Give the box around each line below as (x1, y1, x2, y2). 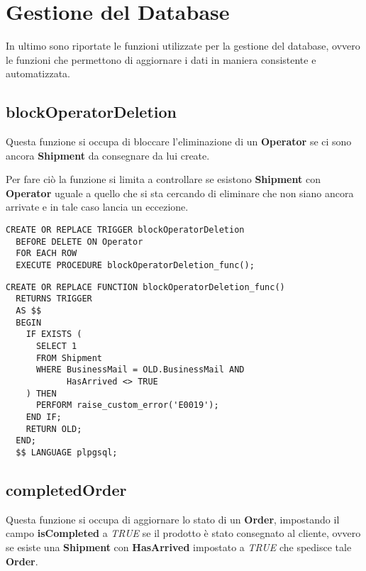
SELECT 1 (35, 340, 77, 351)
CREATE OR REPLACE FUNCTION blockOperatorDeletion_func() (6, 282, 285, 292)
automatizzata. (6, 66, 70, 81)
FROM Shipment (35, 353, 103, 363)
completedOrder (6, 478, 127, 500)
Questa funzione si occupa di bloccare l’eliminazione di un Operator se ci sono (6, 134, 352, 149)
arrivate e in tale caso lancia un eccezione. (6, 199, 189, 214)
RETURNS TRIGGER (16, 294, 92, 304)
